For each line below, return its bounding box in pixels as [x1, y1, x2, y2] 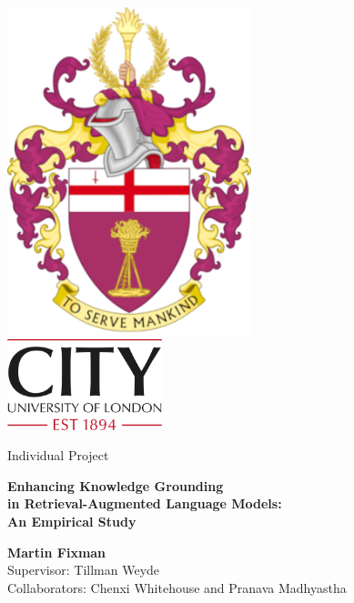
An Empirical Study [7, 511, 137, 530]
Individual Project [7, 446, 109, 465]
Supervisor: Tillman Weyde [7, 560, 160, 579]
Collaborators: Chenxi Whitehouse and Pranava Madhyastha [7, 578, 347, 597]
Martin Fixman [7, 542, 106, 561]
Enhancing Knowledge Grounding [7, 476, 224, 495]
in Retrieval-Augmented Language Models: [7, 494, 282, 513]
